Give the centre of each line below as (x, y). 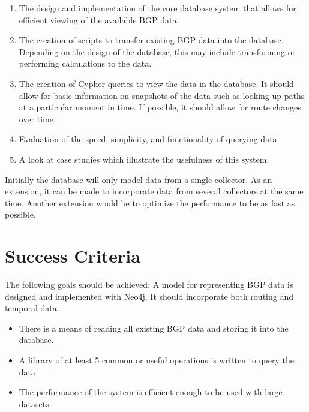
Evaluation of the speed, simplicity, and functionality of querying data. (149, 139)
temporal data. (32, 308)
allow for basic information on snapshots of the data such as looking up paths (162, 95)
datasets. (35, 403)
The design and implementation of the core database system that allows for (157, 8)
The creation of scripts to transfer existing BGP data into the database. (151, 40)
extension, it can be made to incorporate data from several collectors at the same (154, 191)
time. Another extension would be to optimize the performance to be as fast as (150, 202)
